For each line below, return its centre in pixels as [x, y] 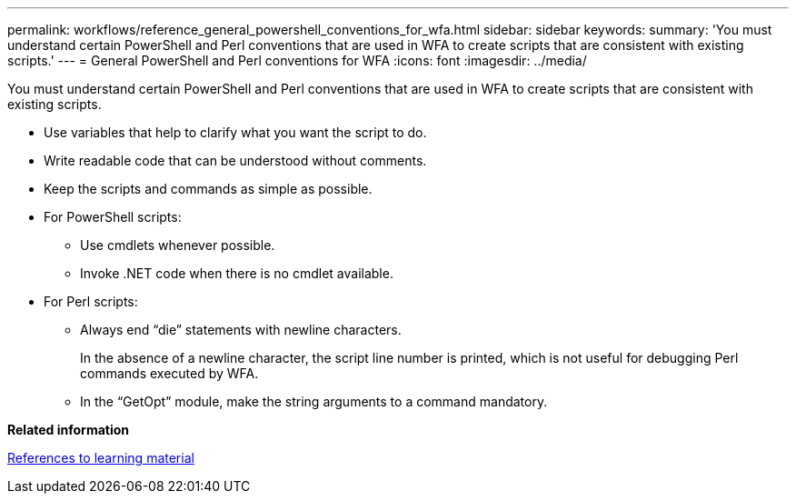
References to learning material [101, 458]
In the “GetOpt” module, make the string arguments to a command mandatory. [314, 401]
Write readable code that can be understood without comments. [235, 160]
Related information [69, 430]
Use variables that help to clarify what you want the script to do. [235, 132]
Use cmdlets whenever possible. [178, 245]
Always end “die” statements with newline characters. [241, 330]
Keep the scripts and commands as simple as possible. [208, 189]
